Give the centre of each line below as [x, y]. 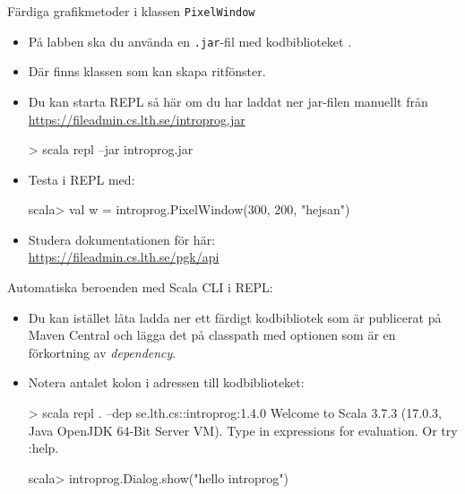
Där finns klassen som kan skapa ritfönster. [147, 71]
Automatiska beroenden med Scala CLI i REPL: [140, 287]
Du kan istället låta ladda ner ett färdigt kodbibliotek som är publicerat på [235, 317]
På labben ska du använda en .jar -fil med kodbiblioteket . [190, 41]
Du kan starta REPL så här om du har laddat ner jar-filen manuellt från [228, 101]
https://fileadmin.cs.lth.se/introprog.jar [137, 119]
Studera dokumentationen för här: [122, 239]
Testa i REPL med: [82, 179]
